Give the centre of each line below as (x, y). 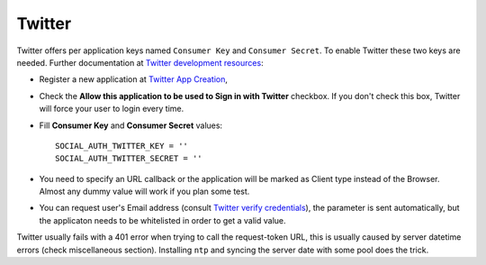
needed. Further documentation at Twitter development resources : (140, 62)
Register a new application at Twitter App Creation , (134, 79)
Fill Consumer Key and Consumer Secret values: (131, 125)
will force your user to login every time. (112, 109)
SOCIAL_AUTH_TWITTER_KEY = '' (122, 146)
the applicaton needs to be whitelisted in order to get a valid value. (163, 220)
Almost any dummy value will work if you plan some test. (144, 192)
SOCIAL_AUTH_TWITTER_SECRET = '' (129, 159)
